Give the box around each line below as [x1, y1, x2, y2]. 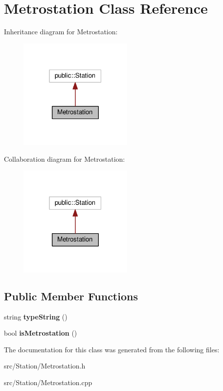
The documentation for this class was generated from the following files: [4, 344, 220, 354]
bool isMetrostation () [4, 328, 77, 338]
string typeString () [4, 311, 67, 321]
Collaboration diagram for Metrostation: [4, 153, 125, 164]
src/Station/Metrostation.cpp [4, 377, 92, 388]
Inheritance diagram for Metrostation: [4, 26, 118, 37]
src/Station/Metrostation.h [4, 361, 86, 371]
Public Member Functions [4, 288, 138, 303]
